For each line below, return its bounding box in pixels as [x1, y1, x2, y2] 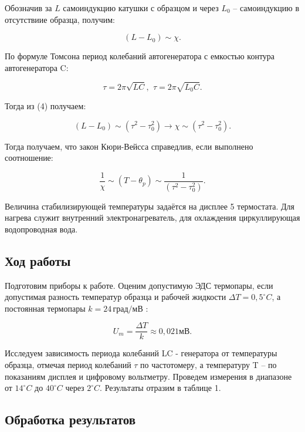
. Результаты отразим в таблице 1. [100, 382, 221, 394]
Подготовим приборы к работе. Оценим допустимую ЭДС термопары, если [5, 279, 273, 291]
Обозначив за [5, 2, 52, 14]
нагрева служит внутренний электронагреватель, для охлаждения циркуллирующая [5, 211, 300, 224]
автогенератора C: [5, 61, 69, 73]
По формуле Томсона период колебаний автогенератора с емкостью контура [5, 50, 275, 62]
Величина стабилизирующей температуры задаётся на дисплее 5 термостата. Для [5, 200, 294, 212]
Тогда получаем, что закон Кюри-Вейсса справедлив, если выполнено [5, 140, 253, 152]
